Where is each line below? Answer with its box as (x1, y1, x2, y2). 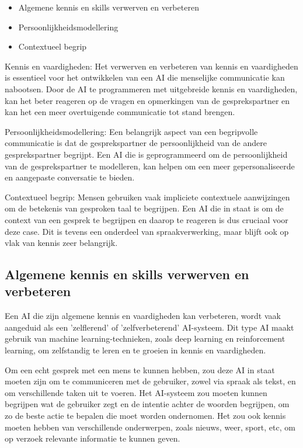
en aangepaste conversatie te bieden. (5, 171, 135, 183)
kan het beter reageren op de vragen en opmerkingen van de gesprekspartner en (5, 94, 290, 106)
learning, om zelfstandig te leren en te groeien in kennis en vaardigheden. (5, 344, 266, 356)
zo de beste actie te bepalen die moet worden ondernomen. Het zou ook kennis (5, 409, 286, 422)
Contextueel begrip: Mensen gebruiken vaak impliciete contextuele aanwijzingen (5, 190, 290, 203)
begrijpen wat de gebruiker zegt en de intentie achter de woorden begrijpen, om (5, 398, 290, 410)
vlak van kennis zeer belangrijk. (5, 237, 118, 249)
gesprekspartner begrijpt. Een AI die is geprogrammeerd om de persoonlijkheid (5, 148, 288, 160)
